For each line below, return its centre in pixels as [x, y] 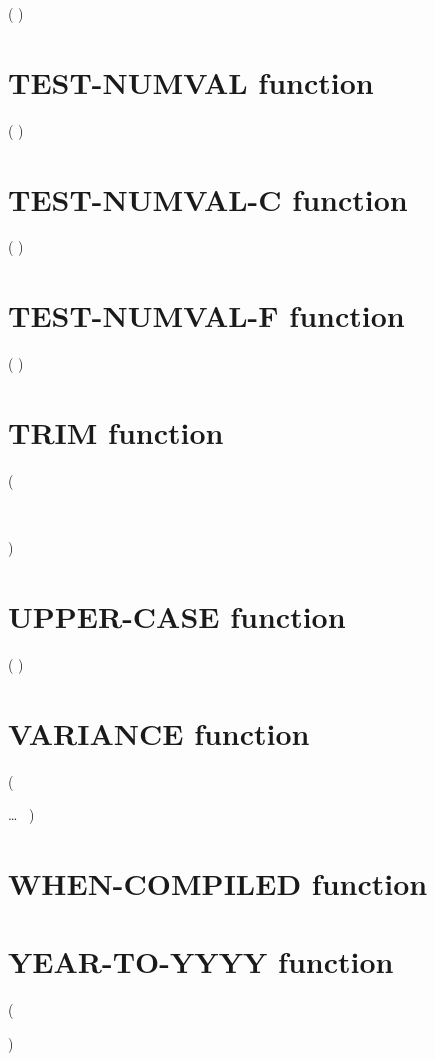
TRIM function [116, 431]
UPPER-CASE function [177, 615]
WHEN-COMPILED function [218, 882]
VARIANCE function [159, 732]
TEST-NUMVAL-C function [208, 198]
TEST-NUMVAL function [191, 81]
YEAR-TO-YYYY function [201, 961]
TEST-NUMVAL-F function [206, 315]
